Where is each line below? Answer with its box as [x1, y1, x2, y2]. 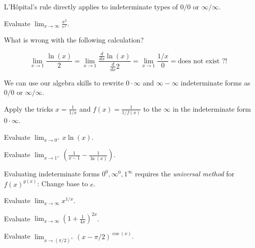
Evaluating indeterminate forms [4, 168, 100, 179]
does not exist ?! [178, 57, 227, 65]
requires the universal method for [135, 168, 235, 179]
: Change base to [37, 178, 88, 189]
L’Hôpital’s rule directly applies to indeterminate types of [4, 1, 178, 11]
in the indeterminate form [173, 103, 251, 114]
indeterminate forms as [181, 77, 251, 87]
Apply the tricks [4, 103, 53, 114]
